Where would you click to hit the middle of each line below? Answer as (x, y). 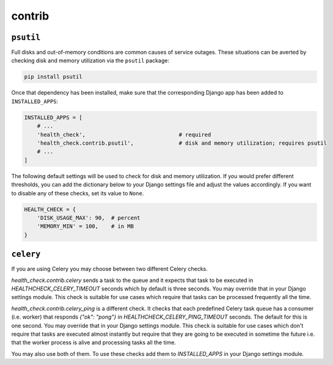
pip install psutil (53, 77)
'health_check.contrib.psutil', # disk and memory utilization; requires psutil (182, 143)
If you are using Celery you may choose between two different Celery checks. (109, 269)
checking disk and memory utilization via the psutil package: (90, 60)
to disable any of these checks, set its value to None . (78, 193)
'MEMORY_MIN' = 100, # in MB (86, 226)
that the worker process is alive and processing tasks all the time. (94, 342)
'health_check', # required (124, 135)
